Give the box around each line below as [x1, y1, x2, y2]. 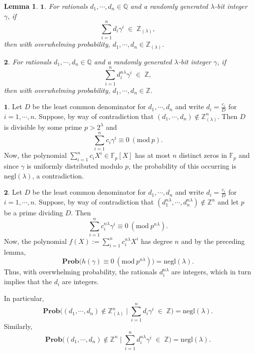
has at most [135, 150, 170, 160]
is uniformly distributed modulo [27, 161, 123, 171]
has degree [141, 236, 173, 246]
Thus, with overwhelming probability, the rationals [4, 266, 158, 277]
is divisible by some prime [4, 121, 82, 132]
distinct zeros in [179, 150, 227, 160]
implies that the [4, 276, 52, 287]
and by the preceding [181, 236, 245, 246]
